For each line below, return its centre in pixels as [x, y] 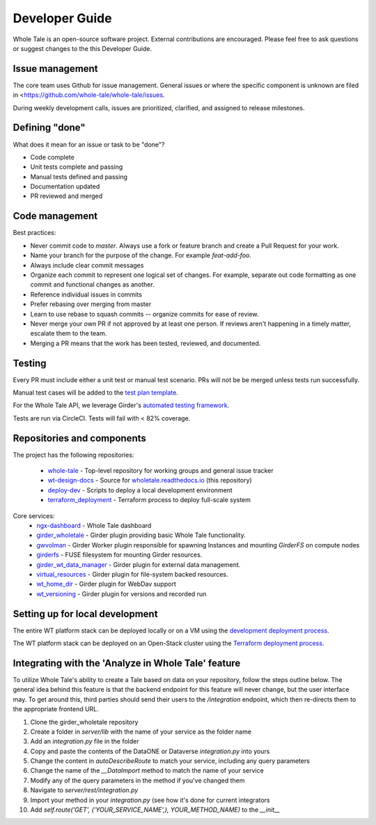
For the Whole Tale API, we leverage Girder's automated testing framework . [121, 405]
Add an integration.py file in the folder [85, 741]
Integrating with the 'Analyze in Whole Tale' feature [127, 663]
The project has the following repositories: [73, 455]
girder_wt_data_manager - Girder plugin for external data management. [139, 564]
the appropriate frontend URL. [56, 709]
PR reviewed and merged [66, 196]
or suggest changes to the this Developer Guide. [83, 48]
